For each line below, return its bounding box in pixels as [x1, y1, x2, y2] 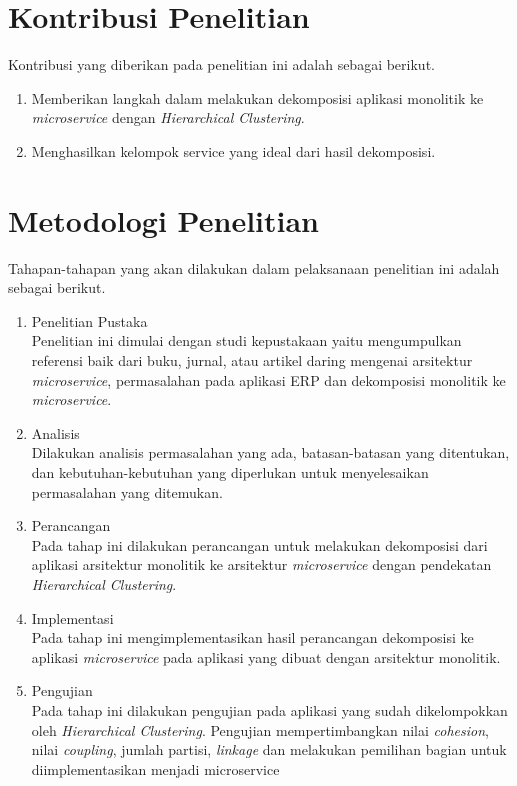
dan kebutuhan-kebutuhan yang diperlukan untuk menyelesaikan [31, 461, 429, 482]
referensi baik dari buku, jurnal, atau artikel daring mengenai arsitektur [31, 350, 473, 370]
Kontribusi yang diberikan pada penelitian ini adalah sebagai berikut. [8, 54, 435, 75]
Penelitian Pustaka [31, 310, 148, 331]
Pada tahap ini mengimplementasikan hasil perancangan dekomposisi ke [31, 627, 474, 648]
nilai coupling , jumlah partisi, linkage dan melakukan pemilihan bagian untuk [31, 739, 507, 760]
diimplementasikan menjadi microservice [31, 758, 280, 779]
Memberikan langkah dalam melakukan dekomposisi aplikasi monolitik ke [31, 87, 484, 108]
